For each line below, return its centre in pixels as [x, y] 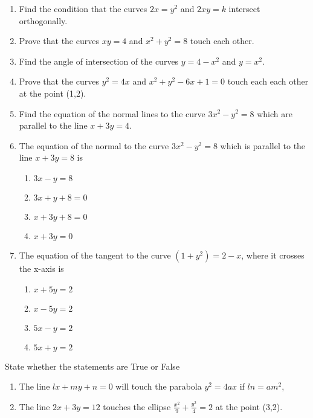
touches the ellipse [137, 406]
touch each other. [222, 41]
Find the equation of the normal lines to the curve [112, 113]
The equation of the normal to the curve [94, 145]
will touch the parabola [159, 386]
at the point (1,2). [53, 93]
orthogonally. [43, 20]
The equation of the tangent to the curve [95, 255]
